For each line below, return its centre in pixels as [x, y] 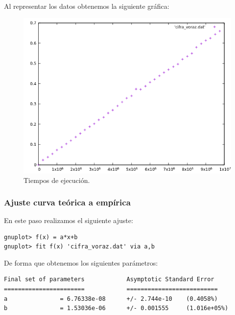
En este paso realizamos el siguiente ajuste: [69, 220]
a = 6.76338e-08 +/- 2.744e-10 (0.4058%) [111, 299]
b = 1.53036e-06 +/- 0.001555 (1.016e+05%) [116, 308]
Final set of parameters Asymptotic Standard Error [109, 280]
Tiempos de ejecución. [57, 180]
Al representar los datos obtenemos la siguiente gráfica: [87, 6]
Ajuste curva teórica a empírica [67, 202]
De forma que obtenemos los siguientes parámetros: [81, 262]
